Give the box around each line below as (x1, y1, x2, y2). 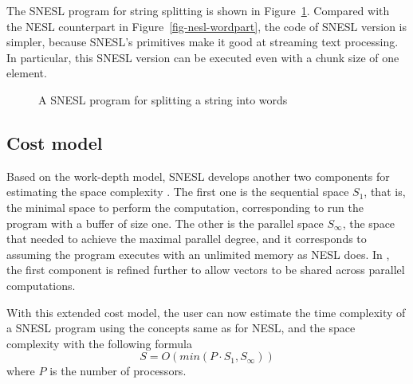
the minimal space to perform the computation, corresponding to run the (6, 198, 364, 215)
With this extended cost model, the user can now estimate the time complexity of (6, 304, 406, 320)
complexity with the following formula (6, 335, 193, 351)
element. (6, 65, 47, 81)
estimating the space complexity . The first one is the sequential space (6, 183, 349, 200)
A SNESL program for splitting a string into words (38, 91, 288, 108)
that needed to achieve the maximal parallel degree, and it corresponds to (6, 230, 367, 247)
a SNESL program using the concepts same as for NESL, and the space (6, 319, 356, 336)
